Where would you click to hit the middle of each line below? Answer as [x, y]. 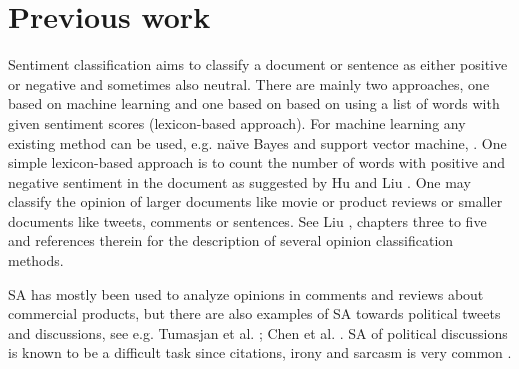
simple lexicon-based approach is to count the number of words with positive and [257, 162]
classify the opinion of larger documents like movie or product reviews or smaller [255, 201]
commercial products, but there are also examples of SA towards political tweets [254, 313]
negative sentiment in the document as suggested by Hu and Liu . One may [239, 181]
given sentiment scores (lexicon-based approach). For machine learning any [237, 122]
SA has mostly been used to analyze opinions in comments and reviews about [246, 293]
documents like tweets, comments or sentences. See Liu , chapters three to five [247, 220]
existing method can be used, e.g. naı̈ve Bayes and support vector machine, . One [257, 142]
